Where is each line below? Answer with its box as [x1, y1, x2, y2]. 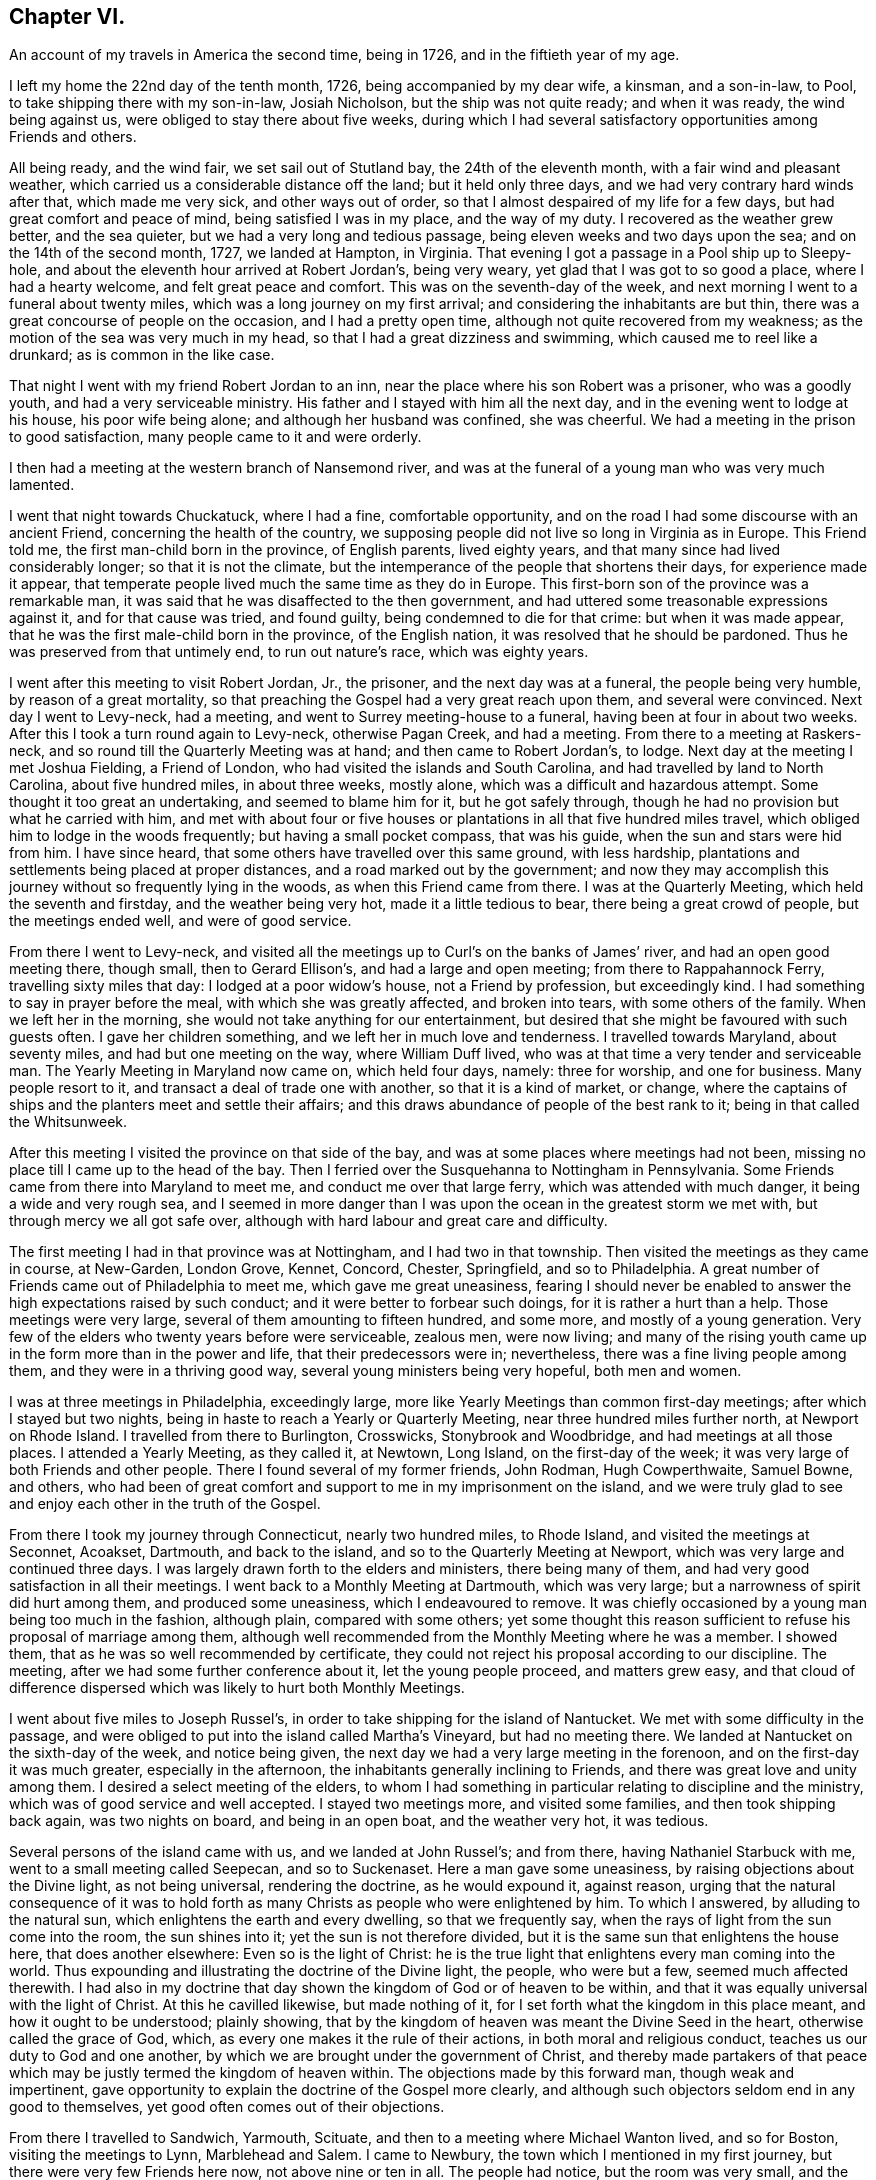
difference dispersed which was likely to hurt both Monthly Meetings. [9, 1679, 465, 1697]
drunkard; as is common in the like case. [9, 346, 275, 364]
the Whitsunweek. [9, 1113, 128, 1131]
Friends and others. [9, 128, 137, 146]
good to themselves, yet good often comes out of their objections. [9, 2098, 445, 2116]
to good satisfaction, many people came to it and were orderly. [9, 428, 422, 446]
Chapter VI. [9, 4, 126, 29]
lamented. [9, 476, 75, 494]
